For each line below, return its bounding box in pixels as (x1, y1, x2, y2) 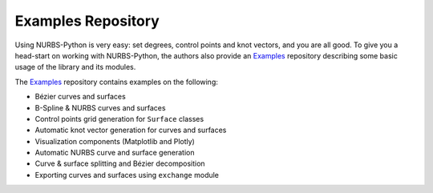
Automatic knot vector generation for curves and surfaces (34, 125, 227, 135)
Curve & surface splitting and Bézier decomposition (34, 159, 205, 168)
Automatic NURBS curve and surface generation (34, 148, 195, 158)
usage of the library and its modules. (14, 62, 136, 72)
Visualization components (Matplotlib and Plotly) (34, 136, 196, 146)
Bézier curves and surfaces (34, 92, 126, 102)
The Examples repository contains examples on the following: (14, 77, 218, 86)
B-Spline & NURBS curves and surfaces (34, 103, 166, 112)
